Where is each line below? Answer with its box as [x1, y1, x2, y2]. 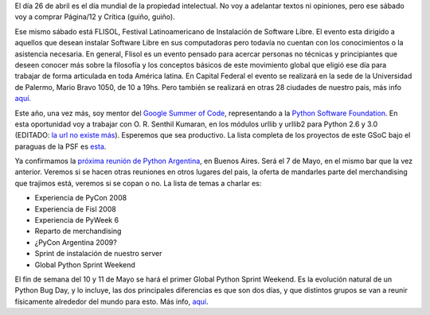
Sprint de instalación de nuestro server [34, 249, 162, 259]
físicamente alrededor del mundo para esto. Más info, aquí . [14, 297, 209, 306]
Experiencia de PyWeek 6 [34, 216, 119, 225]
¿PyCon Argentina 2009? [34, 237, 117, 247]
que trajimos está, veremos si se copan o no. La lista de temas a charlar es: [14, 178, 262, 188]
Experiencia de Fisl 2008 [34, 204, 117, 214]
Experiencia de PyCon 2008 [34, 193, 127, 203]
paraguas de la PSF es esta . [14, 142, 107, 151]
